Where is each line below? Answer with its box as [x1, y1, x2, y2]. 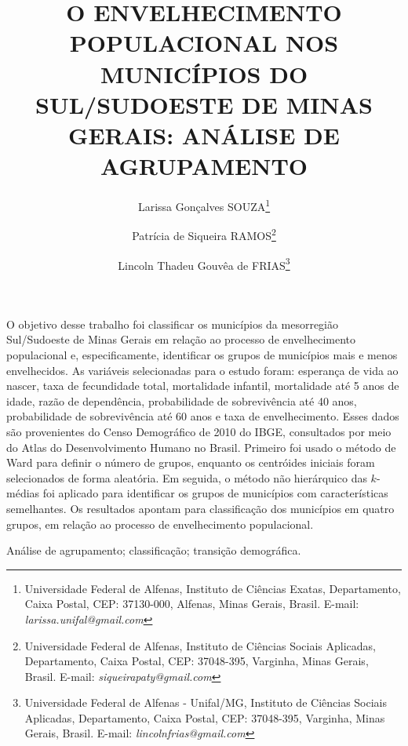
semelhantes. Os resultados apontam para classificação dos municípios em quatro [6, 500, 395, 516]
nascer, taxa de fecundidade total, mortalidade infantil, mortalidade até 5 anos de [6, 377, 399, 394]
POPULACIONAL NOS [69, 27, 339, 59]
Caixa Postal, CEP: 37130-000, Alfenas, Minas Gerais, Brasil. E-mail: [24, 595, 359, 612]
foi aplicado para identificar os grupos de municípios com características [42, 485, 388, 501]
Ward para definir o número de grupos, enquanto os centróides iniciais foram [6, 454, 375, 471]
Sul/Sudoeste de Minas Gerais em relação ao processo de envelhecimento [6, 331, 356, 348]
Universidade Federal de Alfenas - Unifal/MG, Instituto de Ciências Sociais [24, 694, 388, 711]
